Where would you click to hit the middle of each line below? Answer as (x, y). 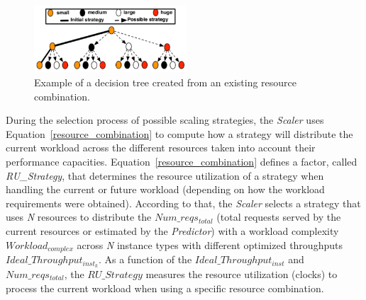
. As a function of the (145, 259)
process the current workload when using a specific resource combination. (165, 288)
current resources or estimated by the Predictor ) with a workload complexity (172, 231)
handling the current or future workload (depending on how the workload (165, 189)
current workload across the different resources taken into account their (161, 148)
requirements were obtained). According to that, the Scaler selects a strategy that (183, 203)
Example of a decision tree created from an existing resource (166, 82)
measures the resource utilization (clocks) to (242, 273)
